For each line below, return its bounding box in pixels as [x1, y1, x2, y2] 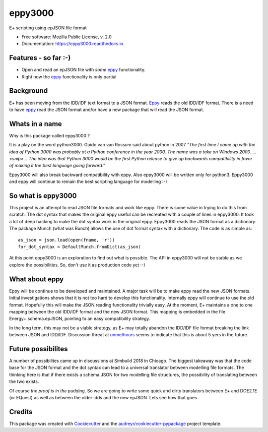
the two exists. [9, 378, 39, 384]
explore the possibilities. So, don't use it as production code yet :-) [9, 262, 145, 268]
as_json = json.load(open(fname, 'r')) [18, 237, 115, 243]
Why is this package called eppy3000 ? [9, 132, 90, 138]
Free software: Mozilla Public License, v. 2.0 [21, 34, 112, 40]
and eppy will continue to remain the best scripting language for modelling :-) [9, 179, 167, 185]
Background [9, 87, 48, 95]
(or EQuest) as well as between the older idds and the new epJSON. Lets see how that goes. [9, 394, 199, 400]
